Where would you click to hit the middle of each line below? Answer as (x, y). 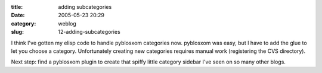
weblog (67, 23)
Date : (18, 15)
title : (17, 7)
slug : (17, 32)
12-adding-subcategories (89, 32)
